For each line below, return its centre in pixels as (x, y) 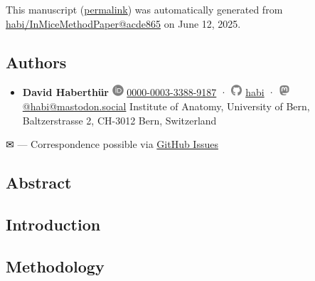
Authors (36, 62)
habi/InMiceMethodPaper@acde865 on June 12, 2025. (123, 23)
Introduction (53, 224)
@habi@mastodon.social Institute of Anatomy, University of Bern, (166, 106)
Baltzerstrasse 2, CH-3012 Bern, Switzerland (119, 120)
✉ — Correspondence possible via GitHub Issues (112, 144)
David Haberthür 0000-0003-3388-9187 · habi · (149, 92)
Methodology (55, 266)
